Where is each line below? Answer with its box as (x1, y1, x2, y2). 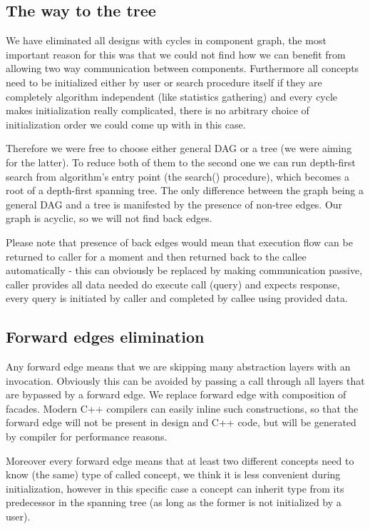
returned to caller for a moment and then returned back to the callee (6, 248, 307, 263)
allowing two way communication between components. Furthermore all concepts (6, 61, 359, 76)
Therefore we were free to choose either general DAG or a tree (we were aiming (6, 141, 352, 156)
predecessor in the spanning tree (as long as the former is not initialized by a (6, 495, 341, 510)
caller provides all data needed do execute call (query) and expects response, (6, 276, 340, 291)
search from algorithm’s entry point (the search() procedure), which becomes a (6, 168, 350, 183)
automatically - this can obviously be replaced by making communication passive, (6, 263, 363, 278)
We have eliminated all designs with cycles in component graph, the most (6, 33, 327, 48)
